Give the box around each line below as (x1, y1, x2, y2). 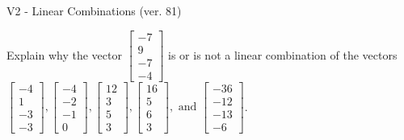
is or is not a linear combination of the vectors (168, 46, 398, 63)
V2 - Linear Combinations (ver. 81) (6, 2, 182, 19)
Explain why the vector (6, 46, 122, 63)
